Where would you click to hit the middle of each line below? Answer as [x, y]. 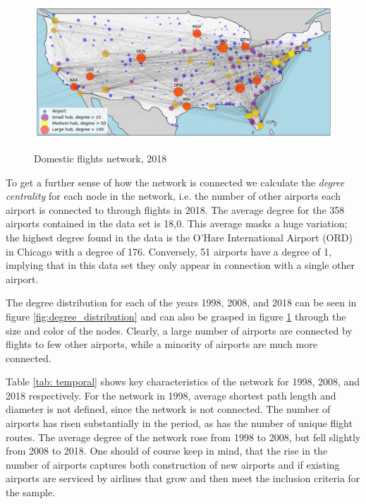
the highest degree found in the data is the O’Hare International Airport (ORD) [179, 237]
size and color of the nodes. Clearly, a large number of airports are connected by [179, 330]
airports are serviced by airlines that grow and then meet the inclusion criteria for [183, 478]
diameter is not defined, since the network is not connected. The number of [168, 409]
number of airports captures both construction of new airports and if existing [173, 464]
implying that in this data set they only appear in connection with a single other [181, 265]
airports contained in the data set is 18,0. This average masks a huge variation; [177, 223]
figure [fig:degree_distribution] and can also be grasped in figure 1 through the [176, 316]
